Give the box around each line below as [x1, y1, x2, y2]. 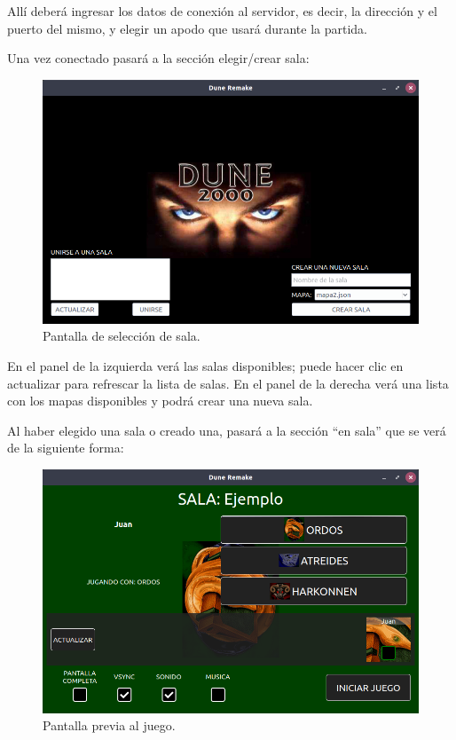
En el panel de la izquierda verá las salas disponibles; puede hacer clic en [7, 356, 404, 374]
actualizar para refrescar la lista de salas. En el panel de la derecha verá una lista [7, 374, 449, 392]
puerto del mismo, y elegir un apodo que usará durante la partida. [7, 19, 367, 37]
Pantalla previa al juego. [43, 716, 176, 735]
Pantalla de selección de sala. [43, 327, 200, 345]
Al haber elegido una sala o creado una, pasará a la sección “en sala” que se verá [7, 421, 446, 439]
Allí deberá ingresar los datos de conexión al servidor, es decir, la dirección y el [7, 2, 437, 20]
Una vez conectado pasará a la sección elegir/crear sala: [7, 49, 310, 67]
